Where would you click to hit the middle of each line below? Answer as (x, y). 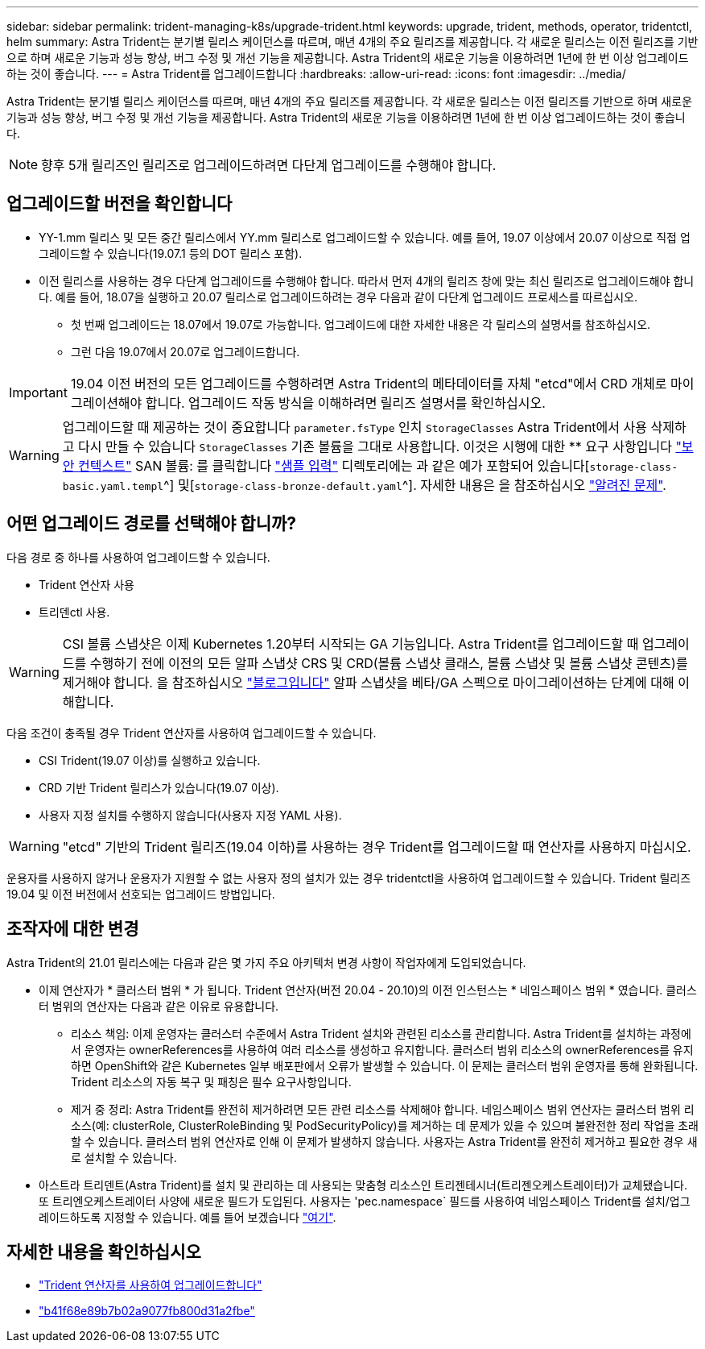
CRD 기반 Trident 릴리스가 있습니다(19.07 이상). (159, 787)
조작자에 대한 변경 (73, 929)
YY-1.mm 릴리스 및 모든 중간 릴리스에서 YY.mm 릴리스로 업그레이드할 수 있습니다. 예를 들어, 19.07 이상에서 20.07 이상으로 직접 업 (365, 237)
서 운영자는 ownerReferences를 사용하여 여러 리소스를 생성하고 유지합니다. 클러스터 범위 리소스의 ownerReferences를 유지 (382, 1049)
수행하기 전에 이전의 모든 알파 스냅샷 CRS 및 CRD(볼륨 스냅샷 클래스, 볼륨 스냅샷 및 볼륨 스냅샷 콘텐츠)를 (389, 663)
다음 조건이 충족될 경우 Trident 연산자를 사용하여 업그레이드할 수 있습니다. (192, 733)
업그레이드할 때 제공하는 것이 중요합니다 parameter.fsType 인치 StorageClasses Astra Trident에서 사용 (355, 427)
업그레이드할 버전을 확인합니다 (120, 204)
